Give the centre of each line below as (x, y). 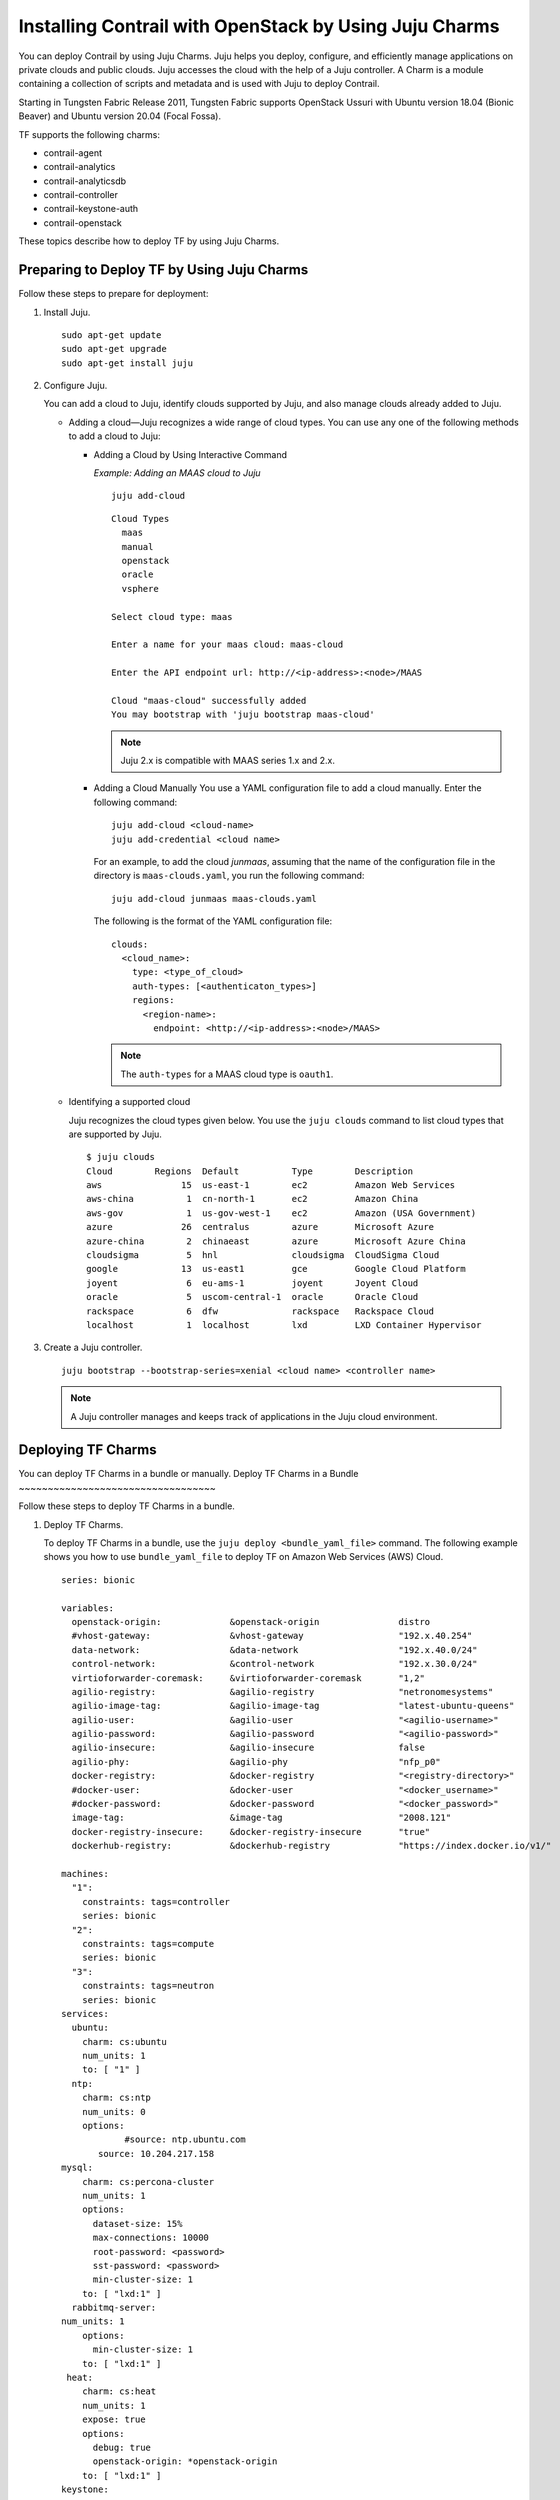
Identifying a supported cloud (129, 1102)
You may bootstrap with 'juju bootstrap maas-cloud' (243, 714)
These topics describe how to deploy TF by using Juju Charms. (149, 241)
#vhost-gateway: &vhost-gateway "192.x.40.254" (272, 1636)
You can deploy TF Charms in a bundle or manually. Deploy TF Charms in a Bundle (188, 1474)
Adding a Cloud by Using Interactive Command (190, 454)
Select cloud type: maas (172, 616)
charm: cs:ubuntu (124, 2041)
